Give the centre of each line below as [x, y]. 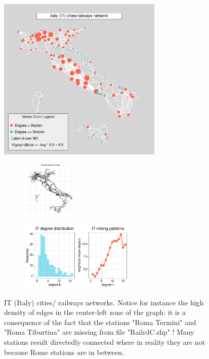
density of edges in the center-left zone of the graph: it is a [95, 312]
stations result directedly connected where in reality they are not [105, 342]
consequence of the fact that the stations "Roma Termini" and [100, 322]
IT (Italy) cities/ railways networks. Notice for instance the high [104, 302]
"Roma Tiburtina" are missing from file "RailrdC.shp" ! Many [99, 332]
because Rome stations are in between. [64, 352]
